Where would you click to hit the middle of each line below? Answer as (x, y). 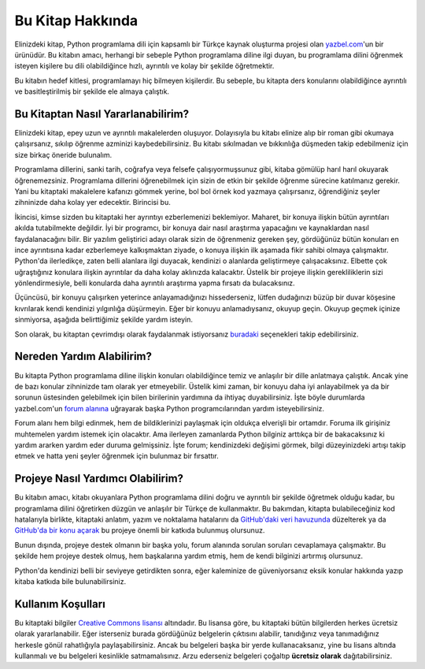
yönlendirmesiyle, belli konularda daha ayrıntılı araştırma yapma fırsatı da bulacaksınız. (155, 283)
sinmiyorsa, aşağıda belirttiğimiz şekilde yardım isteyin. (103, 320)
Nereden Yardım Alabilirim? (83, 357)
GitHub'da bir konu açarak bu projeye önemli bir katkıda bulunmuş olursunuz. (140, 530)
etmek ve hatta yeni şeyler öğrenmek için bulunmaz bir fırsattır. (117, 456)
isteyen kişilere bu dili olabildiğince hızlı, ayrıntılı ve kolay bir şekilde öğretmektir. (144, 66)
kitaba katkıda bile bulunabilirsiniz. (70, 581)
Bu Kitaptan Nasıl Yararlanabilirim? (102, 114)
